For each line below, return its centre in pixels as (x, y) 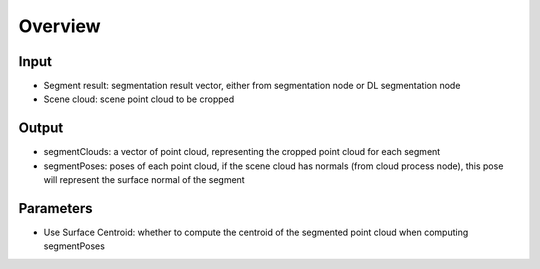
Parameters (55, 208)
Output (41, 128)
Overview (59, 26)
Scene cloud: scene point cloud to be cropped (139, 99)
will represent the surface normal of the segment (144, 180)
